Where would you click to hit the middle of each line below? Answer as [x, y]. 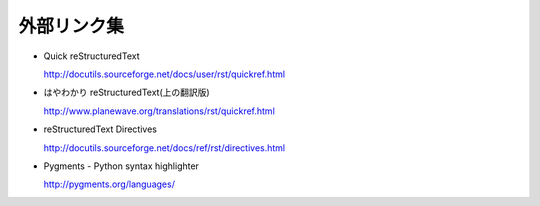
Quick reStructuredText [91, 56]
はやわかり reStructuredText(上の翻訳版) [126, 92]
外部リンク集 [71, 26]
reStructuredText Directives [100, 129]
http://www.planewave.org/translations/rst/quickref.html [159, 111]
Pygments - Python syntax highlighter [121, 166]
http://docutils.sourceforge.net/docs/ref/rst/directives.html [164, 147]
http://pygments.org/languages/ [109, 184]
